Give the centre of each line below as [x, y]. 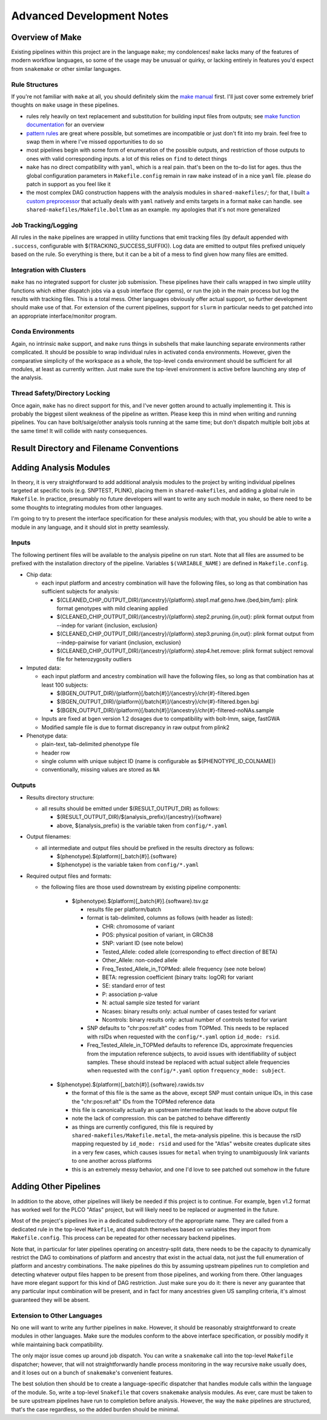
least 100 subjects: [65, 685]
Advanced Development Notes [90, 16]
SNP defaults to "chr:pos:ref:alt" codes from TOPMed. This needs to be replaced [188, 1028]
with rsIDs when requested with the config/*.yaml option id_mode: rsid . [183, 1037]
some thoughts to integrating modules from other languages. [87, 507]
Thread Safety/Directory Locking [61, 393]
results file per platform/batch [124, 909]
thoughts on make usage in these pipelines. [65, 105]
